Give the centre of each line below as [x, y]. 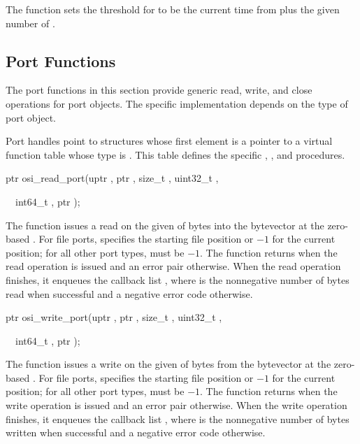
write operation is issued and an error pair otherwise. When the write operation [177, 405]
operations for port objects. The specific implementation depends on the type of [177, 103]
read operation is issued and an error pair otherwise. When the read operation [173, 266]
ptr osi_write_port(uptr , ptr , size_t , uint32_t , [114, 317]
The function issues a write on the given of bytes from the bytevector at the [168, 364]
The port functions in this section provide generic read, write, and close [159, 90]
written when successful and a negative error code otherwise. [136, 432]
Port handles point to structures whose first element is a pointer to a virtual [169, 141]
